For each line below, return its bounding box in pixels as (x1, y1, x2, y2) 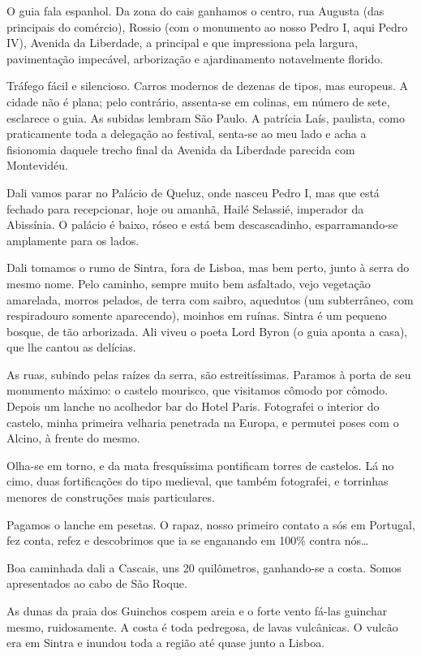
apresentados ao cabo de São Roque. (6, 575, 187, 592)
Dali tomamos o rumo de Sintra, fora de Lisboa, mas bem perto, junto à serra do (6, 259, 410, 276)
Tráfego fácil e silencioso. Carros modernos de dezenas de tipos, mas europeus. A (6, 77, 409, 94)
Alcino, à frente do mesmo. (6, 429, 140, 447)
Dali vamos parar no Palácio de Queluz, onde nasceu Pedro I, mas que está (6, 183, 380, 201)
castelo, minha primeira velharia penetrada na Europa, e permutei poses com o (6, 413, 399, 430)
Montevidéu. (6, 157, 68, 174)
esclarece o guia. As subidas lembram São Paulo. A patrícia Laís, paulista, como (6, 109, 405, 126)
